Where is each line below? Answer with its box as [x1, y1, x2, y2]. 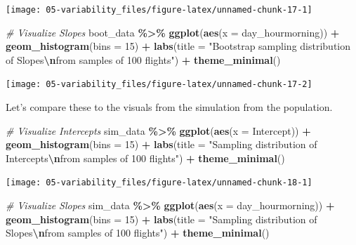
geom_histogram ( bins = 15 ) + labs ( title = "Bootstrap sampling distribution [6, 39, 350, 53]
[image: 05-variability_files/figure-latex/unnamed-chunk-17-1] [6, 5, 312, 15]
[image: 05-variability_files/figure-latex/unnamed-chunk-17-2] [6, 79, 312, 90]
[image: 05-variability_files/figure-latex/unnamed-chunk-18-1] [6, 178, 312, 188]
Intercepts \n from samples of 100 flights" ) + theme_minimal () [6, 150, 285, 165]
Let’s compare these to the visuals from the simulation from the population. [6, 100, 333, 114]
